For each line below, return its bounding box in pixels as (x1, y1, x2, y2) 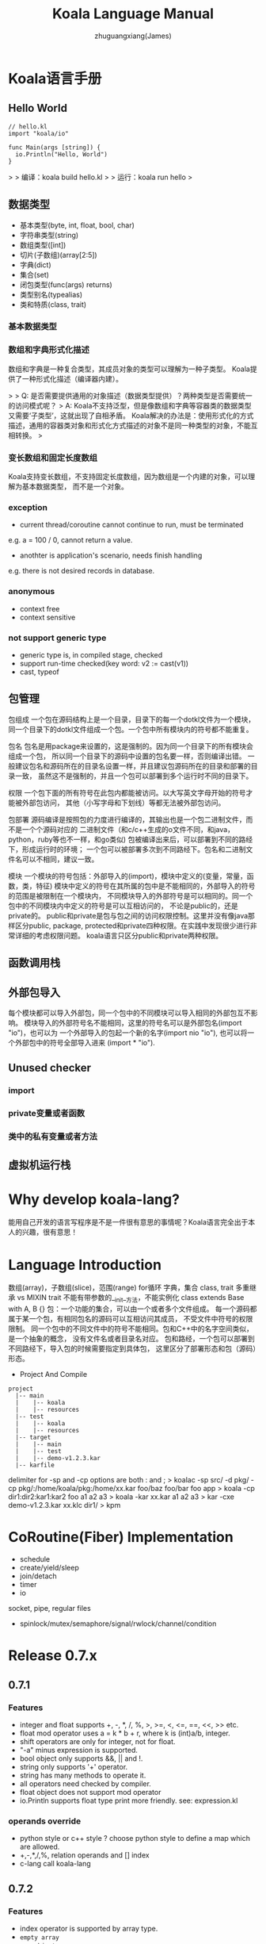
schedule (19, 1555, 51, 1564)
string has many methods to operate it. (19, 1770, 146, 1781)
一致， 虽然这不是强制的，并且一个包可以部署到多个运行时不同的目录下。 (14, 771, 253, 780)
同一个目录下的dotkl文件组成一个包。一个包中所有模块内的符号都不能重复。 (8, 724, 253, 734)
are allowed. (19, 1842, 60, 1852)
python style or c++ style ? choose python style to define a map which (19, 1834, 251, 1843)
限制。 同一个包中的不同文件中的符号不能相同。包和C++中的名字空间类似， (8, 1324, 253, 1333)
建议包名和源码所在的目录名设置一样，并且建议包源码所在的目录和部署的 (14, 761, 251, 770)
